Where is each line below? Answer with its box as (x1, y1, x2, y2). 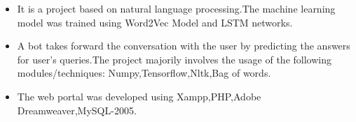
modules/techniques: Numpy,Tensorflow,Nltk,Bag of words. (17, 66, 271, 80)
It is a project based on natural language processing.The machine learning (17, 1, 336, 15)
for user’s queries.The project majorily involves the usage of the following (17, 52, 331, 66)
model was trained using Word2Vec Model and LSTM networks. (17, 15, 293, 29)
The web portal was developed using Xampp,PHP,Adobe (17, 89, 261, 103)
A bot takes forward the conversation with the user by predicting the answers (17, 38, 350, 53)
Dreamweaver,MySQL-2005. (17, 102, 137, 117)
